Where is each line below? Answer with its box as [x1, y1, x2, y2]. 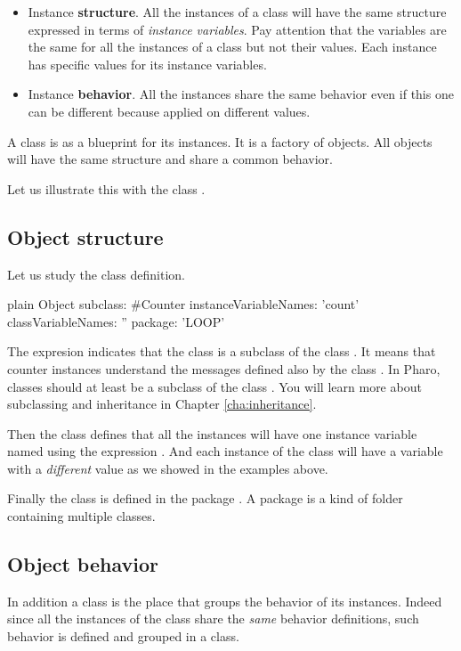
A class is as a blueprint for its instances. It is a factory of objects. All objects [7, 132, 433, 151]
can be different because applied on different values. [28, 102, 311, 120]
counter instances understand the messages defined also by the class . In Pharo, [7, 359, 441, 378]
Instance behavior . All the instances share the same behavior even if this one [28, 85, 454, 103]
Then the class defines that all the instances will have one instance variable [7, 424, 417, 443]
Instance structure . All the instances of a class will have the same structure [28, 3, 447, 20]
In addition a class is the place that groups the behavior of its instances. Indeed [7, 591, 442, 610]
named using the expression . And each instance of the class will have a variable [7, 442, 443, 460]
